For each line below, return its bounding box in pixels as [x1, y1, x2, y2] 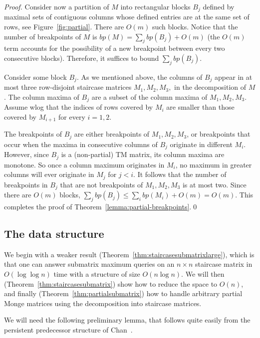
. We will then [181, 269, 225, 279]
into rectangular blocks [120, 1, 191, 11]
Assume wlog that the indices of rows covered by [4, 102, 153, 112]
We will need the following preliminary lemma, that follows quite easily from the [4, 315, 251, 325]
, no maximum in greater [175, 159, 252, 169]
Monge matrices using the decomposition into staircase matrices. [4, 298, 202, 308]
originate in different [170, 139, 233, 149]
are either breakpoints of [74, 129, 150, 139]
